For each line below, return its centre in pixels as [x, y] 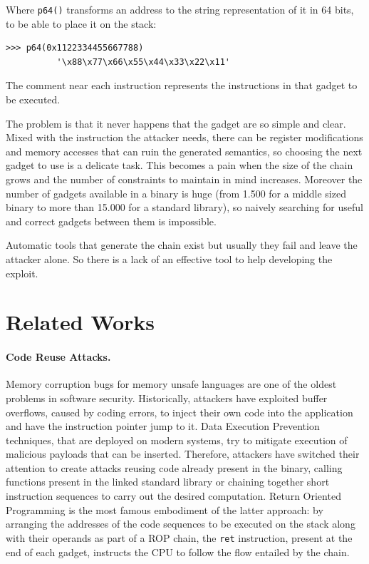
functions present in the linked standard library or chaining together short [168, 482]
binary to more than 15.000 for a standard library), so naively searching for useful [184, 207]
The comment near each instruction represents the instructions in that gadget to [182, 85]
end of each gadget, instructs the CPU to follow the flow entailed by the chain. [178, 552]
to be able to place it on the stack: [81, 23]
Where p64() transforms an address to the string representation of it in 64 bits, [180, 9]
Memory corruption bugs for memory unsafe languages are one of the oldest [171, 384]
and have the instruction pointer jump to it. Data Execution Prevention [163, 426]
